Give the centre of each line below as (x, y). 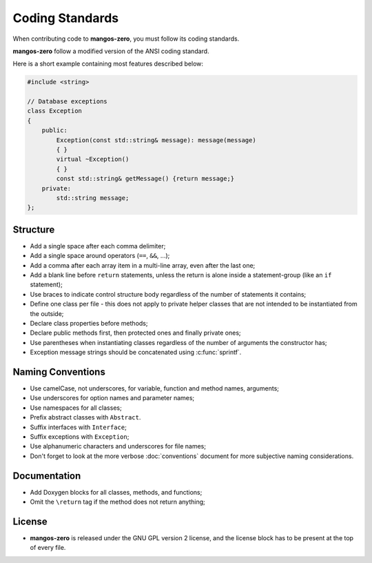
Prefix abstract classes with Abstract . (85, 417)
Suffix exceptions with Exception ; (80, 437)
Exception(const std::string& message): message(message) (156, 140)
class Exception (55, 111)
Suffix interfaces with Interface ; (78, 427)
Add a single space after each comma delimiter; (98, 246)
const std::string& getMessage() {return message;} (145, 179)
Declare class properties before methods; (89, 324)
